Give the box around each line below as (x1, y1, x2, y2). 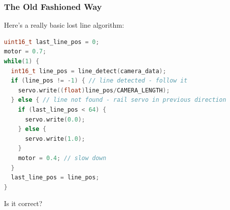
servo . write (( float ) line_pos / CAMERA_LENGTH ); (18, 86, 170, 94)
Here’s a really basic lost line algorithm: (4, 20, 124, 30)
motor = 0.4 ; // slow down (18, 154, 106, 162)
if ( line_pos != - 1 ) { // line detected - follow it (11, 77, 188, 84)
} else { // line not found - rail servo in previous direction (11, 96, 227, 104)
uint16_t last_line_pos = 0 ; (4, 38, 99, 45)
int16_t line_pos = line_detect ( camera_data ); (11, 67, 166, 75)
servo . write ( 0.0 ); (25, 116, 85, 123)
